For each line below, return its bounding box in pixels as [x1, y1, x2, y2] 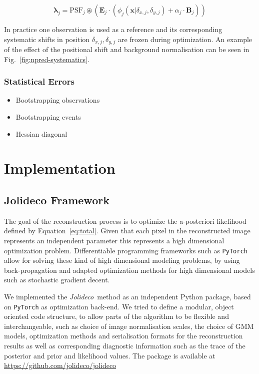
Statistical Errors [4, 75, 74, 88]
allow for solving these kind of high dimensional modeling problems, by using [4, 255, 240, 265]
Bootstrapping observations [15, 95, 100, 105]
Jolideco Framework [4, 192, 109, 207]
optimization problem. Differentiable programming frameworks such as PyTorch [4, 245, 247, 255]
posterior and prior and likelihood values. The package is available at [4, 350, 215, 360]
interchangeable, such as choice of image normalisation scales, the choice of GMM [4, 320, 254, 331]
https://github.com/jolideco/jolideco [4, 360, 116, 370]
